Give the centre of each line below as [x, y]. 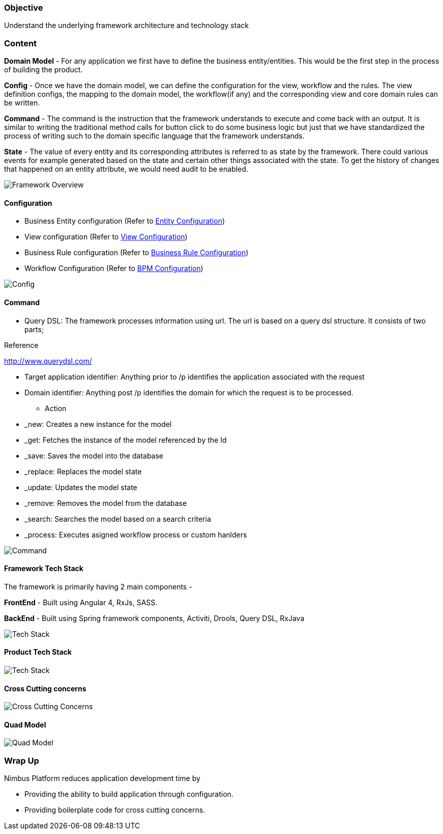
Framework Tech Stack [44, 569]
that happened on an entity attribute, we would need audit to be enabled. [126, 169]
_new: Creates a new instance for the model [98, 424]
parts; [34, 329]
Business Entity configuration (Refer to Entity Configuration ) [125, 221]
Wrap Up [22, 760]
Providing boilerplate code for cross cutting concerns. [115, 810]
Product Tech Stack [38, 652]
